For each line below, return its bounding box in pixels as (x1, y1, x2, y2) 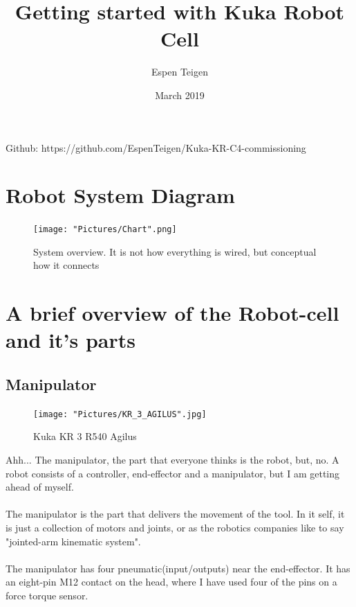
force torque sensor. (6, 588, 88, 603)
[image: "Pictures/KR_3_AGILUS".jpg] (33, 409, 207, 419)
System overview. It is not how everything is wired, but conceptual (33, 244, 317, 258)
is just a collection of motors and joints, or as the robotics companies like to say (6, 520, 344, 535)
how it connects (33, 258, 100, 272)
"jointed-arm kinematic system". (6, 534, 141, 548)
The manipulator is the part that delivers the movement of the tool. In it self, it (6, 507, 345, 521)
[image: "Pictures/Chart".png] (33, 225, 177, 235)
